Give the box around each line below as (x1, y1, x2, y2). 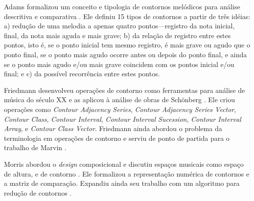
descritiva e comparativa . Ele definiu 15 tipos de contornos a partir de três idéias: (4, 11, 251, 21)
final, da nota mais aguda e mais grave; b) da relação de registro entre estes (4, 30, 231, 40)
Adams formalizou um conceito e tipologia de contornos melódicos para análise (4, 1, 240, 11)
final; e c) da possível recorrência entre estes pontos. (4, 68, 160, 79)
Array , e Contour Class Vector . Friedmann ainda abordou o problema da (4, 123, 222, 134)
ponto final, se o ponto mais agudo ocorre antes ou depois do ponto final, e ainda (4, 49, 247, 59)
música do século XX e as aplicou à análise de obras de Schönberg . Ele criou (4, 94, 235, 105)
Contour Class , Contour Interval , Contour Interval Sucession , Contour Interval (4, 113, 241, 124)
